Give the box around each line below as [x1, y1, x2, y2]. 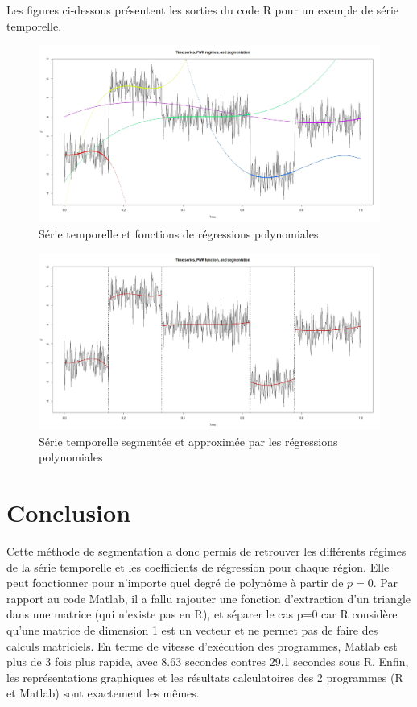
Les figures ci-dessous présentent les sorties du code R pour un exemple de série [6, 2, 398, 18]
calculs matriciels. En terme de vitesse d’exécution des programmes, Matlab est [6, 637, 398, 654]
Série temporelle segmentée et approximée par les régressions [39, 432, 338, 449]
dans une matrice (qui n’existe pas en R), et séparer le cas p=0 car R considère [6, 606, 398, 622]
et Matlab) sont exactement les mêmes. [6, 684, 200, 701]
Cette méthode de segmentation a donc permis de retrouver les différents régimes [6, 543, 407, 559]
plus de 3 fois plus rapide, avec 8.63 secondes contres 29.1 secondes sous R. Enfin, [6, 653, 409, 670]
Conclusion [6, 496, 131, 529]
